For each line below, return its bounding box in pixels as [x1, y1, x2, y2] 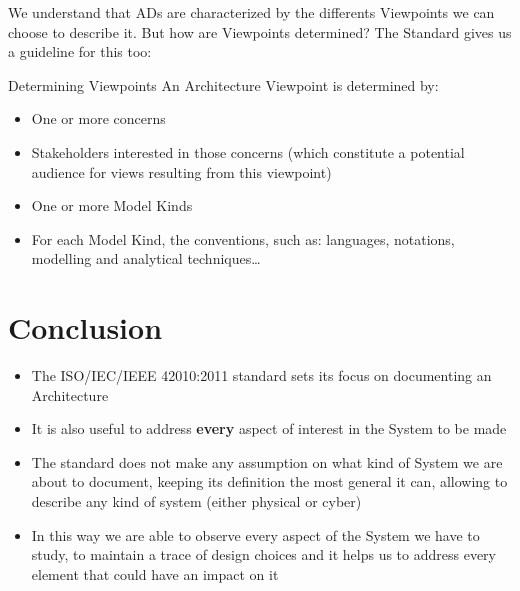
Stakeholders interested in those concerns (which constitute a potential [31, 141, 465, 162]
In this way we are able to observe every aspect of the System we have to [31, 524, 480, 545]
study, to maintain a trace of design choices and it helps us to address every [31, 544, 496, 565]
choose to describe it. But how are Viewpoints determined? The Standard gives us [8, 21, 512, 42]
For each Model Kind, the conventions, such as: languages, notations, [31, 228, 455, 249]
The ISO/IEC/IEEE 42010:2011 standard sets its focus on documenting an [31, 365, 492, 386]
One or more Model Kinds [31, 195, 193, 216]
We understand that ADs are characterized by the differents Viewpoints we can [8, 2, 495, 22]
